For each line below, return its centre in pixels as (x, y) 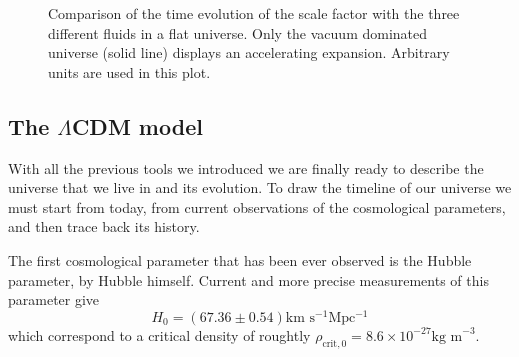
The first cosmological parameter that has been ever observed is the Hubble (240, 259)
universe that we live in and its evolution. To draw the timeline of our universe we (260, 187)
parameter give (54, 299)
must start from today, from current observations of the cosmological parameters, (257, 206)
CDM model (137, 125)
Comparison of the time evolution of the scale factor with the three (254, 13)
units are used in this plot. (129, 71)
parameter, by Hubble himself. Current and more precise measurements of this (248, 279)
